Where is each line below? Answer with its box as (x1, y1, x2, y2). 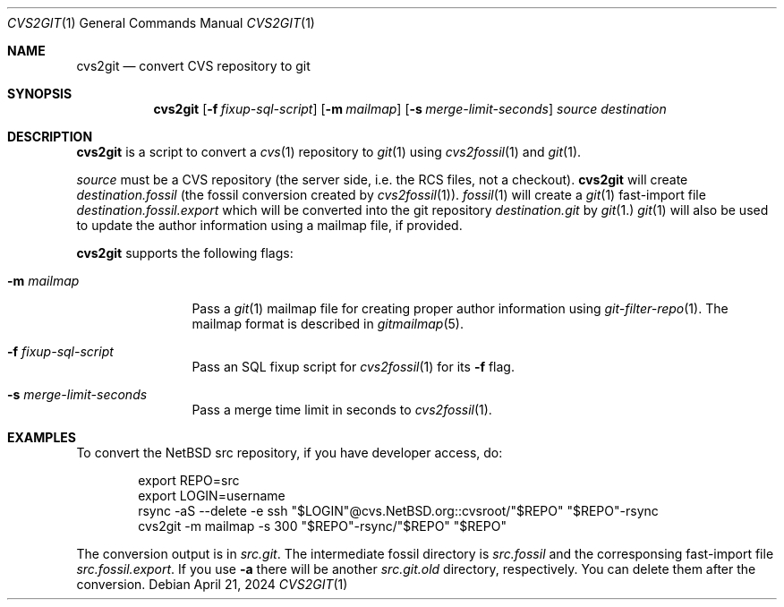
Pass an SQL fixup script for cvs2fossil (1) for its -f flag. (192, 359, 515, 374)
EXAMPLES (7, 430, 76, 445)
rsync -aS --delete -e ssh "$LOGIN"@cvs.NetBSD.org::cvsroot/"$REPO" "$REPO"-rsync (138, 503, 659, 518)
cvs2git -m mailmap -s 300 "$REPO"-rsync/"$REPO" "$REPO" (138, 518, 507, 534)
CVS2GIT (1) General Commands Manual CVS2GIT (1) (7, 15, 315, 30)
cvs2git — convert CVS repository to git (76, 58, 311, 73)
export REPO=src (138, 473, 240, 488)
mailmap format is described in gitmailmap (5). (192, 316, 464, 331)
